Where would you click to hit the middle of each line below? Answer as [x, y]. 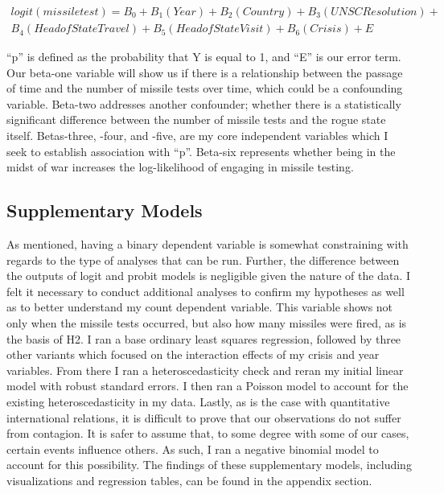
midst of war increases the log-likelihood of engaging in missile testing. [180, 167]
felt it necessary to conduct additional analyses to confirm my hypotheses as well [206, 291]
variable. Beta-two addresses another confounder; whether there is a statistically [204, 103]
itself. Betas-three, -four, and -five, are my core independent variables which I [197, 136]
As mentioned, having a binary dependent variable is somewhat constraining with [208, 244]
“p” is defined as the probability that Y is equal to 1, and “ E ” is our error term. [204, 57]
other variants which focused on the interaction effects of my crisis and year [193, 354]
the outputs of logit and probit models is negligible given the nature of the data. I [209, 276]
